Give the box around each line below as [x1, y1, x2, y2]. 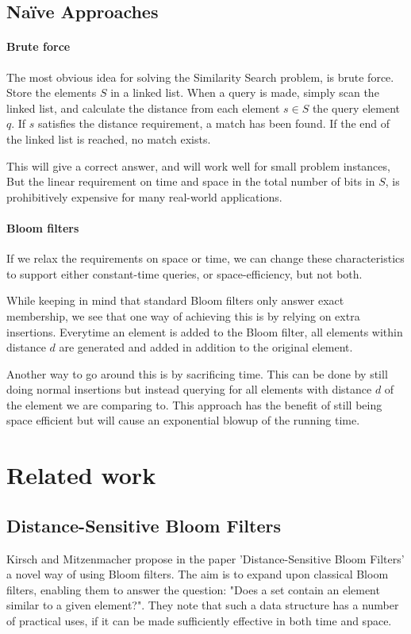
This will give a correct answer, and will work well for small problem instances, [6, 157, 390, 174]
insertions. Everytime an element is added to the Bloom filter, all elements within [6, 323, 403, 340]
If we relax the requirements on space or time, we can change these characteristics [6, 250, 405, 267]
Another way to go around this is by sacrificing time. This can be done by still [6, 365, 388, 382]
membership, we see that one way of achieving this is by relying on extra [6, 307, 360, 324]
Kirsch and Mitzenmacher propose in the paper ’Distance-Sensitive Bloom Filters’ [6, 550, 405, 567]
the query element [312, 99, 401, 116]
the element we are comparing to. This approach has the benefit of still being [6, 396, 382, 413]
